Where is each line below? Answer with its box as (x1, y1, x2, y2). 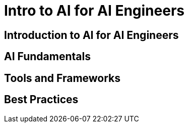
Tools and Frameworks (4, 71, 121, 84)
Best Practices (4, 93, 79, 106)
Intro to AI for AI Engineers (4, 2, 184, 19)
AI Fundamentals (4, 50, 91, 63)
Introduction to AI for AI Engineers (4, 28, 179, 41)
